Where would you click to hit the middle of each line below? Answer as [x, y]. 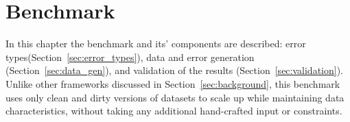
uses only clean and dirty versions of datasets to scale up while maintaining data [175, 97]
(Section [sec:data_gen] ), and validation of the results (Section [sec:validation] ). [174, 70]
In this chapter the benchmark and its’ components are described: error [156, 44]
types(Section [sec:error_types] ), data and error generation [130, 57]
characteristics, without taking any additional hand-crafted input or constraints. [174, 111]
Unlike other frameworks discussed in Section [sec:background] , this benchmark [173, 83]
